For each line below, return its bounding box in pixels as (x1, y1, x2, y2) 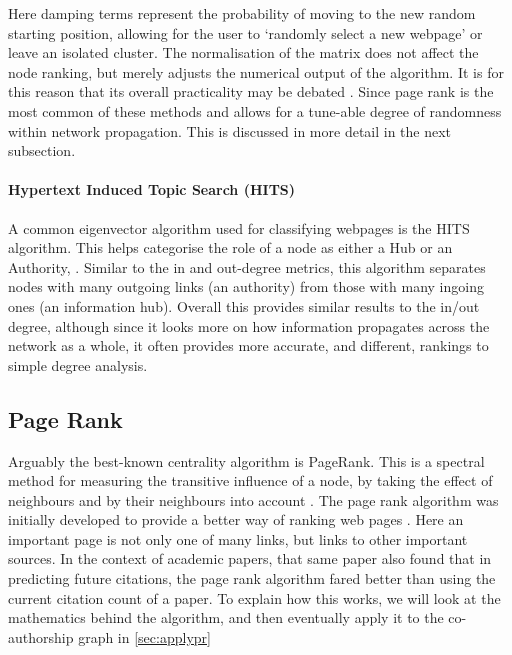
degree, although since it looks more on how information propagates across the (8, 315, 490, 336)
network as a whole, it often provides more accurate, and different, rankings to (8, 335, 489, 356)
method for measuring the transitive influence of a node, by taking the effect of (8, 470, 493, 491)
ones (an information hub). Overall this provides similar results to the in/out (8, 295, 480, 316)
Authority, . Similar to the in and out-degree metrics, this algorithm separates (8, 256, 486, 277)
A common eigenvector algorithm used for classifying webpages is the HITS (8, 217, 470, 238)
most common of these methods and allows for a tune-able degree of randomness (8, 100, 502, 121)
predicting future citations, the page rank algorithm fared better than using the (8, 568, 496, 589)
